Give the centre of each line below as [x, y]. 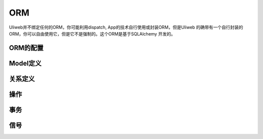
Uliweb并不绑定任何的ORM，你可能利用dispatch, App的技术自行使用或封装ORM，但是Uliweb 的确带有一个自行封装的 [126, 27]
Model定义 [25, 63]
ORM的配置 [26, 48]
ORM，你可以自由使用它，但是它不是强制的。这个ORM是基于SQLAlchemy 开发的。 [92, 34]
